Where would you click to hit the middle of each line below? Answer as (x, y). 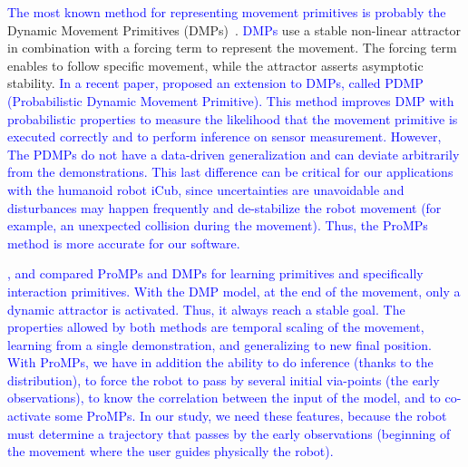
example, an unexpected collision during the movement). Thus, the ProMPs (218, 225)
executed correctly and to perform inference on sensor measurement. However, (224, 136)
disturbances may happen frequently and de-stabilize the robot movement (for (224, 207)
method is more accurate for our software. (124, 243)
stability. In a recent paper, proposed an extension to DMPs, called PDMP (215, 83)
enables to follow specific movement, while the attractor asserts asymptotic (215, 65)
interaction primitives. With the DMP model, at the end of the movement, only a (234, 291)
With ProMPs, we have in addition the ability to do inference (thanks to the (220, 362)
